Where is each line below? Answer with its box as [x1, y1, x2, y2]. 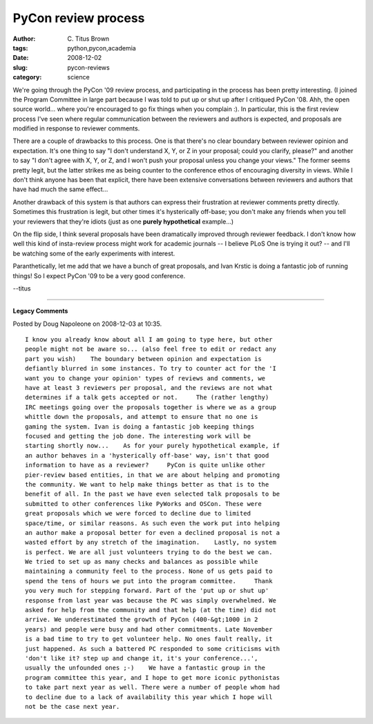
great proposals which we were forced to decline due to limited [25, 509, 251, 518]
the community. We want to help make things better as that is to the [25, 480, 269, 488]
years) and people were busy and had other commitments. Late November [25, 625, 273, 633]
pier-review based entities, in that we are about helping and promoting [25, 471, 280, 479]
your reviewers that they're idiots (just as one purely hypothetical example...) [12, 217, 234, 226]
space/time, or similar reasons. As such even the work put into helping [25, 519, 280, 527]
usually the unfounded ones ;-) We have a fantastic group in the [25, 664, 266, 672]
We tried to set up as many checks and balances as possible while [25, 558, 258, 566]
